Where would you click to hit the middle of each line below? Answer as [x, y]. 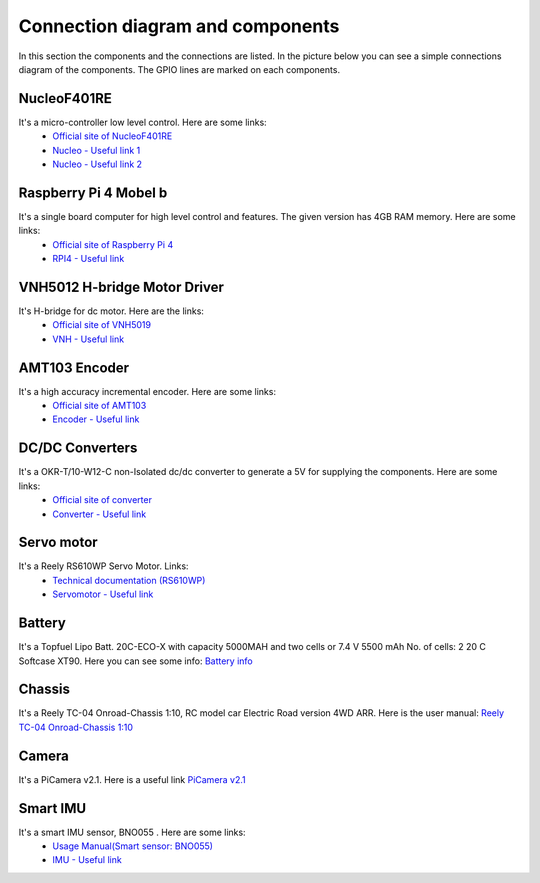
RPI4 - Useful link [88, 259]
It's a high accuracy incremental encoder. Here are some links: [147, 391]
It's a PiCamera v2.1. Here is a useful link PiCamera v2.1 [132, 779]
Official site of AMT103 [99, 406]
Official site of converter [102, 500]
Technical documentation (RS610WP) [129, 580]
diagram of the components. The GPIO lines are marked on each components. [179, 69]
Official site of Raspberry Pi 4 [113, 244]
